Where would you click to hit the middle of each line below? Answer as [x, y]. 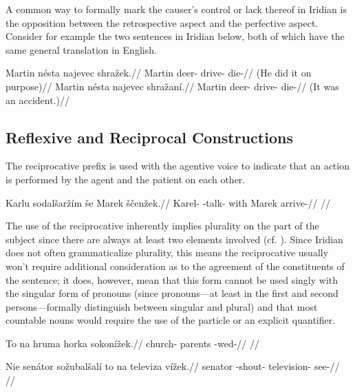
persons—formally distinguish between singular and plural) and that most [162, 306]
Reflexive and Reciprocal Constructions [149, 137]
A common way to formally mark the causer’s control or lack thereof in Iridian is [176, 9]
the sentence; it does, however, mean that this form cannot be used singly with [172, 279]
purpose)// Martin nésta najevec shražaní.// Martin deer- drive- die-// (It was [172, 86]
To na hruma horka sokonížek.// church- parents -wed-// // [132, 343]
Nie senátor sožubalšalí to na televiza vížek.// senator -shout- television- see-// [173, 366]
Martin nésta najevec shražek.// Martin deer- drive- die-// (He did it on [159, 73]
